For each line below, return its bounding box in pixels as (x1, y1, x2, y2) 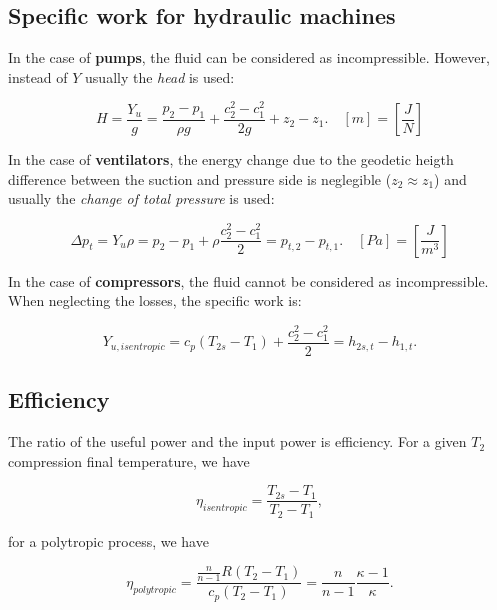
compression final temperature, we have (8, 450, 250, 471)
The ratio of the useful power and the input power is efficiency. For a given (8, 431, 467, 452)
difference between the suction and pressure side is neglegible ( (8, 168, 392, 189)
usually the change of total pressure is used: (8, 188, 275, 209)
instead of (8, 66, 68, 87)
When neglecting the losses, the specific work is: (8, 290, 302, 311)
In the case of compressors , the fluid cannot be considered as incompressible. (8, 270, 489, 291)
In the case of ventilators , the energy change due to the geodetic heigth (8, 149, 454, 170)
